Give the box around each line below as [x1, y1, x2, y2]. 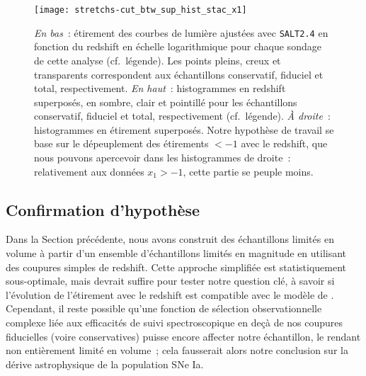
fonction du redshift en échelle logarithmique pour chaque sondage [34, 39, 321, 54]
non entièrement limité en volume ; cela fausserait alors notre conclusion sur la [6, 343, 348, 358]
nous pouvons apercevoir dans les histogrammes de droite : [34, 150, 291, 165]
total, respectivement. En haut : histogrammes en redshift [34, 81, 286, 96]
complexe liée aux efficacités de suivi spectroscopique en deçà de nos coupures [6, 315, 343, 330]
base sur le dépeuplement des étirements [34, 136, 209, 151]
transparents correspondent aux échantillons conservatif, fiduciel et [34, 67, 324, 81]
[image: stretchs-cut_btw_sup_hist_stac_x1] [34, 5, 247, 15]
